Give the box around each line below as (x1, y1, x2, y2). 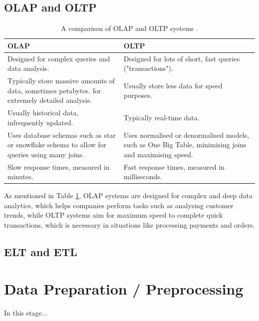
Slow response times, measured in (7, 161, 110, 172)
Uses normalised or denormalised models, (124, 129, 250, 140)
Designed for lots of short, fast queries (124, 53, 240, 63)
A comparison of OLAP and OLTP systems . (61, 23, 198, 33)
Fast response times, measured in (124, 161, 225, 172)
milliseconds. (124, 171, 162, 182)
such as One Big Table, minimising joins (124, 139, 247, 150)
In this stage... (4, 307, 48, 318)
